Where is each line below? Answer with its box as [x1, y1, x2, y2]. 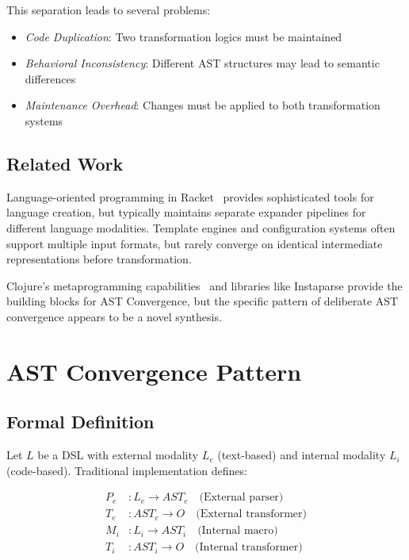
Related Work [6, 151, 124, 175]
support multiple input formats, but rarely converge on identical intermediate [6, 235, 383, 251]
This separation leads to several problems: [6, 2, 211, 17]
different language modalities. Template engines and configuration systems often [6, 219, 396, 236]
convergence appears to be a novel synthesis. [6, 308, 222, 324]
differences [25, 70, 76, 86]
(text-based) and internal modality [217, 447, 386, 463]
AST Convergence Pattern [6, 355, 302, 387]
